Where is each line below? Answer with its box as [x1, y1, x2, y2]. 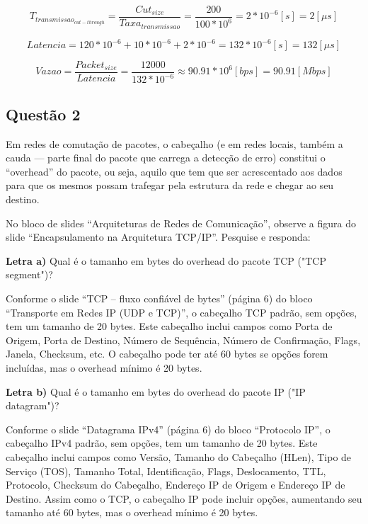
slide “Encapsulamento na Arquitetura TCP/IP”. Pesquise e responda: [6, 229, 311, 244]
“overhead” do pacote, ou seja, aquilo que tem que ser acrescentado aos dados [6, 164, 343, 178]
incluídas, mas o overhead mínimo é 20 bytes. [6, 360, 202, 375]
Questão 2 [6, 103, 81, 125]
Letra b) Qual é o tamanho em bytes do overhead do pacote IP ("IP [6, 384, 306, 399]
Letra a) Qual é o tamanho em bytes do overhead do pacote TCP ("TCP [6, 253, 326, 268]
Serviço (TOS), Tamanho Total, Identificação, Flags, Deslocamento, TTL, [6, 463, 326, 478]
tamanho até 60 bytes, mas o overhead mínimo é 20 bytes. [6, 505, 258, 520]
